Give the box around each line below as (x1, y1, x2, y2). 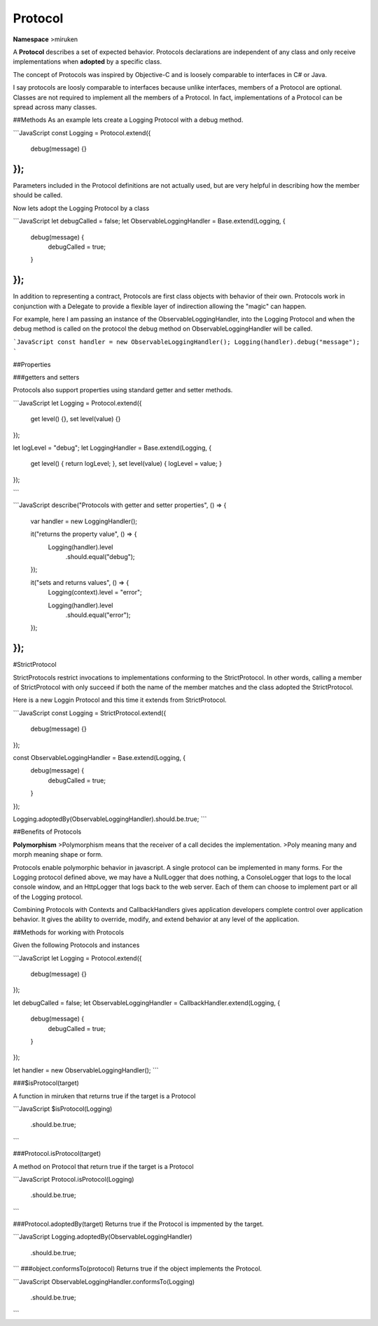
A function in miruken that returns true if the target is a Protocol (13, 1091, 196, 1100)
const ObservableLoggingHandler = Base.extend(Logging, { (13, 754, 186, 762)
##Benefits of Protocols (13, 827, 82, 836)
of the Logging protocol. (13, 892, 83, 901)
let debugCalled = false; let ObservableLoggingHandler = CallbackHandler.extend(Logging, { (13, 998, 281, 1007)
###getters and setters (13, 373, 80, 381)
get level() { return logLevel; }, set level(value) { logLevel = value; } (30, 460, 222, 468)
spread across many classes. (13, 102, 97, 111)
